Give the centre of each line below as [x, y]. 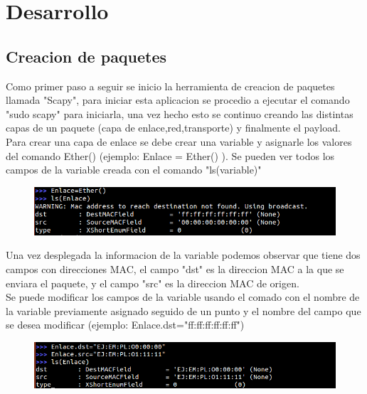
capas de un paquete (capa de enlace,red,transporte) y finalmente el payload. [173, 128]
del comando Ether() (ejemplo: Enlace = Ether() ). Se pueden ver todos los [170, 155]
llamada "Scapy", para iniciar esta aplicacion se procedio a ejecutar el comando [178, 100]
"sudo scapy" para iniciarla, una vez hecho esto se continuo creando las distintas [180, 113]
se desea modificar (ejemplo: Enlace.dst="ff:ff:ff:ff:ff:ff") [125, 325]
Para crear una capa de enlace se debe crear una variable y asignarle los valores [179, 141]
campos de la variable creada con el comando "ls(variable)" [134, 170]
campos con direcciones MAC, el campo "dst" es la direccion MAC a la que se [175, 268]
